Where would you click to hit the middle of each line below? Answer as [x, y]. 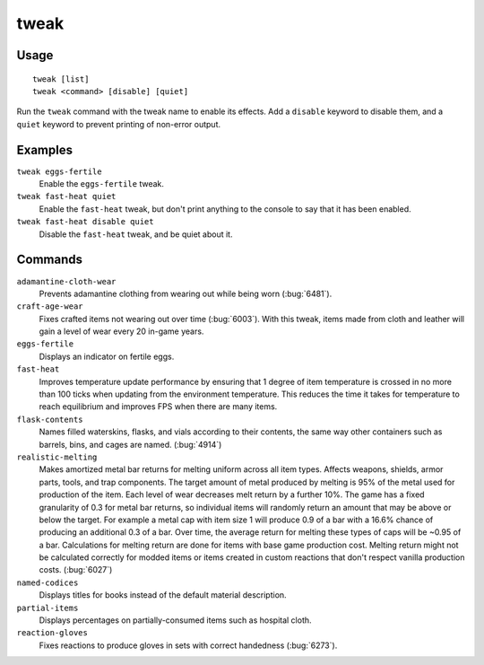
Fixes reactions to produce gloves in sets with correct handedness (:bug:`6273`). [188, 645]
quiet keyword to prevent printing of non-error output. [119, 124]
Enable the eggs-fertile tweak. [102, 184]
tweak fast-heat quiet [66, 197]
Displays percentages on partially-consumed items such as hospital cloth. [176, 620]
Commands [50, 260]
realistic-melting [57, 457]
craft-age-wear [50, 306]
